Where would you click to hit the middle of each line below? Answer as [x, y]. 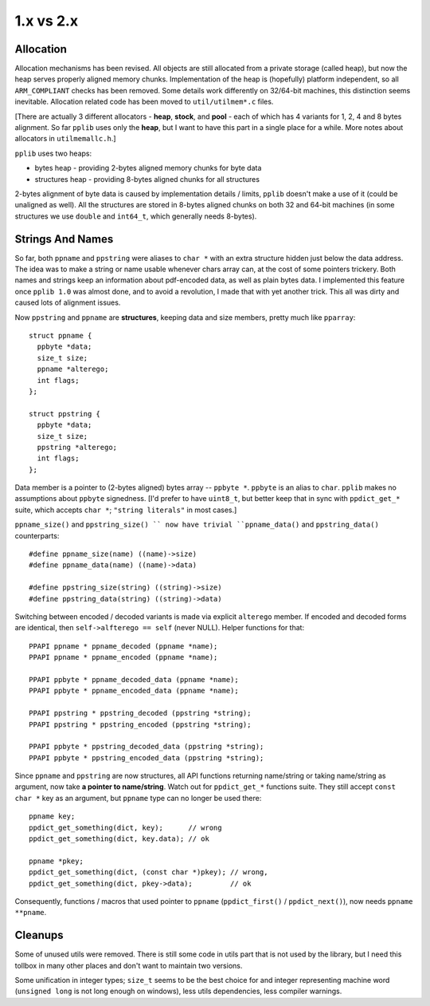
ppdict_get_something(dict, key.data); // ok [119, 839]
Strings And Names [64, 239]
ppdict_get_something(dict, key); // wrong [125, 827]
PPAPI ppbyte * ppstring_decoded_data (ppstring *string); [147, 747]
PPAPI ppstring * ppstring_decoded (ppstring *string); [140, 713]
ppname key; [52, 817]
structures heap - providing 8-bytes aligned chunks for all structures [147, 179]
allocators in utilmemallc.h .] [65, 139]
